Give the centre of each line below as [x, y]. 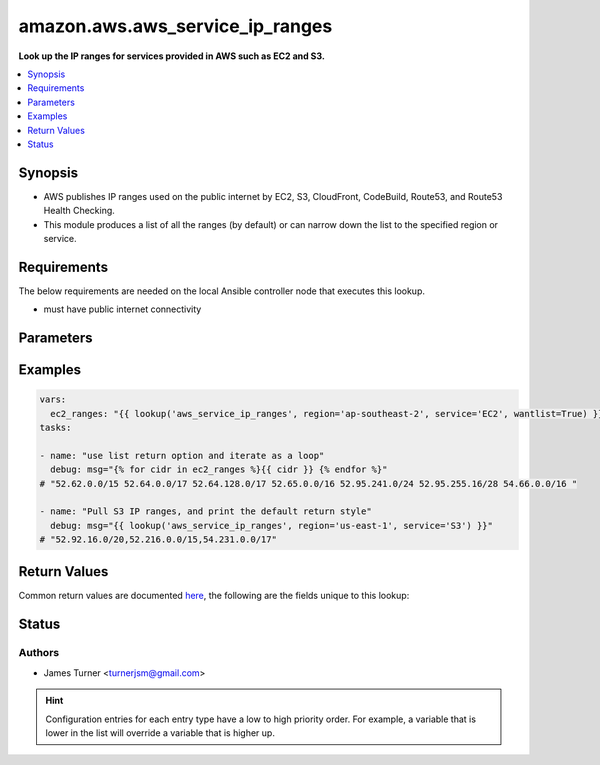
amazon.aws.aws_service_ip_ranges [175, 26]
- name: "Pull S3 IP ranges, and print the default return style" [205, 511]
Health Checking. [79, 211]
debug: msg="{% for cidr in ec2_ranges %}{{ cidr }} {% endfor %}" [219, 469]
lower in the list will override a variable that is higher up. [160, 733]
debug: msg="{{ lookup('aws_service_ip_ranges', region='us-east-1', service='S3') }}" [272, 525]
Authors [39, 653]
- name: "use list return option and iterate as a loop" [182, 455]
